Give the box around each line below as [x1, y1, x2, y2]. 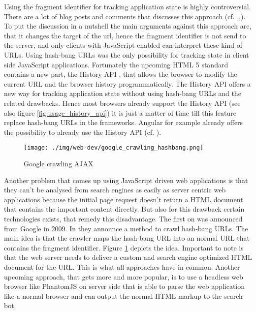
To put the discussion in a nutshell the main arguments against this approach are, [4, 21, 252, 31]
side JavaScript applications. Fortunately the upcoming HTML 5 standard [4, 59, 228, 69]
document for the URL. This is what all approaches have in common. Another [4, 261, 240, 272]
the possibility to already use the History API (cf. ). [4, 126, 161, 137]
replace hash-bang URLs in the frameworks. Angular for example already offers [4, 117, 243, 127]
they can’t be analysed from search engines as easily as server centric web [4, 185, 226, 195]
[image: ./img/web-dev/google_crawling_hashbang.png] [24, 144, 204, 152]
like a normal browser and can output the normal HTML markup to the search [4, 290, 243, 301]
